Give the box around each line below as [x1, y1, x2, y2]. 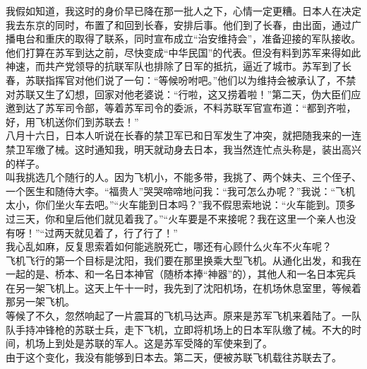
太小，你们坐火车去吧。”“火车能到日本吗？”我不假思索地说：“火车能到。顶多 [6, 197, 356, 212]
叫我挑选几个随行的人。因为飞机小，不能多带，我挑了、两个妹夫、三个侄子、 [6, 170, 361, 184]
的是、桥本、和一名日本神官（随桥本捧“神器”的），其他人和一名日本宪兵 [25, 266, 356, 281]
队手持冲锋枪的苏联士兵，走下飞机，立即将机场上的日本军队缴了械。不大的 [6, 322, 351, 336]
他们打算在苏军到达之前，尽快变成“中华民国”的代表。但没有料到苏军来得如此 [6, 45, 361, 59]
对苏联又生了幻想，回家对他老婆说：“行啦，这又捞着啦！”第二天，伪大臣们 [6, 86, 351, 101]
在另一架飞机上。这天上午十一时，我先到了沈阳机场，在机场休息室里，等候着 [6, 280, 361, 295]
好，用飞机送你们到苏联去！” [6, 114, 139, 129]
